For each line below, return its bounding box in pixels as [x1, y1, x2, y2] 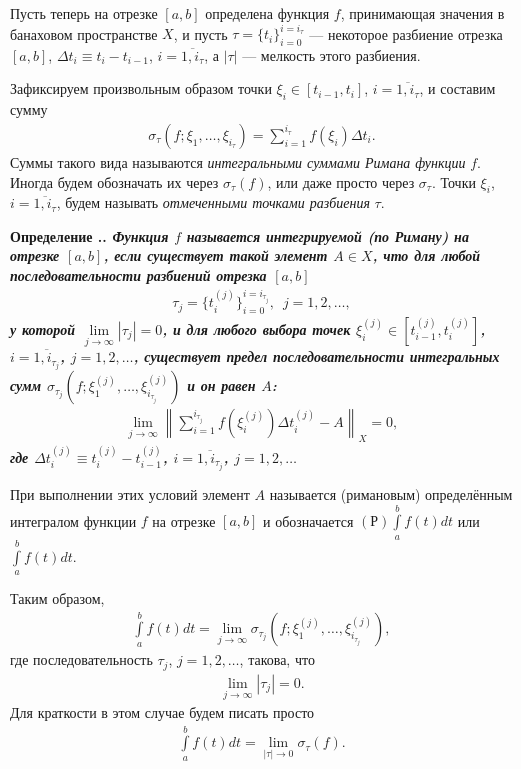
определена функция [205, 3, 330, 23]
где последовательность [10, 649, 153, 670]
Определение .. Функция [10, 225, 169, 246]
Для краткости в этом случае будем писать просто [10, 702, 315, 723]
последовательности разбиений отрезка [10, 265, 267, 286]
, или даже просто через [267, 171, 415, 192]
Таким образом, [10, 587, 105, 608]
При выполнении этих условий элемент [10, 483, 250, 504]
